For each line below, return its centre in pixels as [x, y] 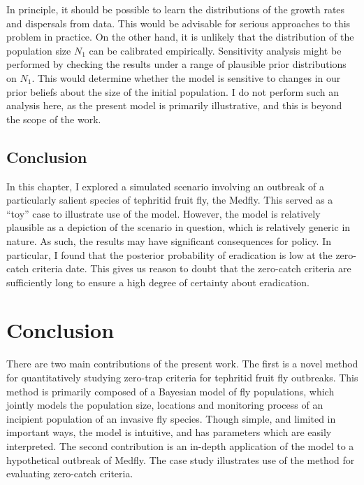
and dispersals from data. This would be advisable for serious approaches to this [179, 23]
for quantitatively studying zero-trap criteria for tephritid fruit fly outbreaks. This [182, 378]
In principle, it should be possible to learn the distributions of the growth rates [176, 9]
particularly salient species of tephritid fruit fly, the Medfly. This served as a [170, 200]
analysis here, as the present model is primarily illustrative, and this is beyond [174, 105]
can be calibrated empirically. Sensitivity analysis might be [215, 50]
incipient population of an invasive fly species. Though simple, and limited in [171, 418]
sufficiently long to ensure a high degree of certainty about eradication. [158, 282]
